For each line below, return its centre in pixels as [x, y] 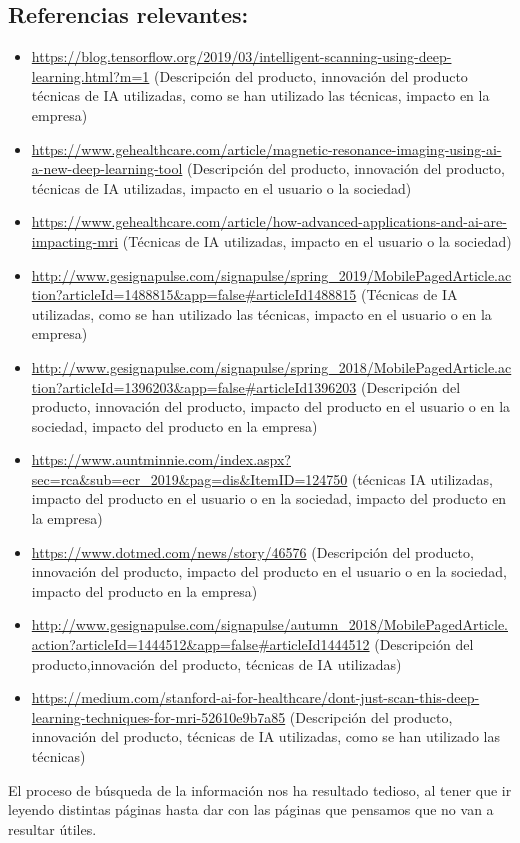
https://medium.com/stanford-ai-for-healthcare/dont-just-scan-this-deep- [255, 697]
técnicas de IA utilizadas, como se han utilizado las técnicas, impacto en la [260, 95]
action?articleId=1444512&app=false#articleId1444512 [200, 644]
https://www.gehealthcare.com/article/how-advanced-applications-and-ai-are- [269, 221]
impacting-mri [75, 240]
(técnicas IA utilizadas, [422, 478]
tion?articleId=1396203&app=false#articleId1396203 [194, 386]
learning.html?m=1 [90, 75]
